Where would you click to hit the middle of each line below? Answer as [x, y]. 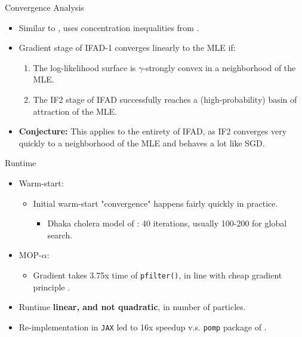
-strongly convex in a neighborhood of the [219, 67]
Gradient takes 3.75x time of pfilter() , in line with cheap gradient [158, 275]
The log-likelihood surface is [84, 67]
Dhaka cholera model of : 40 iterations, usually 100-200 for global [167, 223]
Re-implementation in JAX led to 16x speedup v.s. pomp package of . [143, 327]
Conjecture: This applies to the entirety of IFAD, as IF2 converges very [153, 131]
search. [60, 235]
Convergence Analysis [44, 7]
